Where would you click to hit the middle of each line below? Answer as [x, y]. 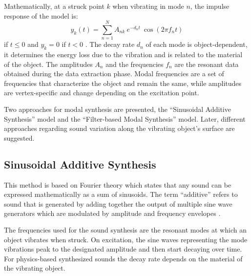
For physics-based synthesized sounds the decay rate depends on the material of [123, 258]
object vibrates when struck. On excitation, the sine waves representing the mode [126, 239]
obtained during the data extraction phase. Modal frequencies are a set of [114, 74]
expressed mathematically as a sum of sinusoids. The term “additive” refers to [121, 194]
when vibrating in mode [148, 6]
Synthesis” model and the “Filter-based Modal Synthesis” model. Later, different [125, 118]
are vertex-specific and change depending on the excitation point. [102, 93]
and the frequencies [135, 64]
